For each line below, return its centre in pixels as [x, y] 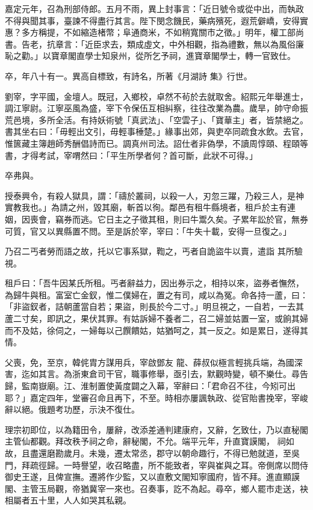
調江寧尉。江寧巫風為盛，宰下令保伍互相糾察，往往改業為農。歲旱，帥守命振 [156, 108]
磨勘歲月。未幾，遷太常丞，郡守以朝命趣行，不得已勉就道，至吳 [173, 453]
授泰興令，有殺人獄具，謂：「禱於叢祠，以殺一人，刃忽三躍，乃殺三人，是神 [154, 195]
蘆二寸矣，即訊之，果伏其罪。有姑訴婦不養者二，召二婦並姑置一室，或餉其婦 [156, 318]
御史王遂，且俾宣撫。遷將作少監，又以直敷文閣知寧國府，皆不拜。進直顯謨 [152, 477]
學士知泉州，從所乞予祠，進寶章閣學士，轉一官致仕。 [190, 56]
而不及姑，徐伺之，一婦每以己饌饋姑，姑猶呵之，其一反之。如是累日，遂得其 [156, 330]
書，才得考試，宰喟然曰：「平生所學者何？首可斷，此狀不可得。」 [131, 155]
